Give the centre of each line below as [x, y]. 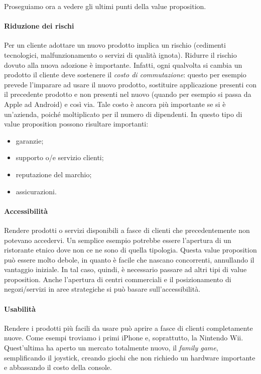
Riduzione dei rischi [39, 26]
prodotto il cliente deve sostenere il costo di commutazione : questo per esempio [125, 75]
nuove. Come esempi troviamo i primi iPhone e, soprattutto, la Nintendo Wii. [124, 338]
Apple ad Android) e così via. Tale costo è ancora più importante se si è [115, 104]
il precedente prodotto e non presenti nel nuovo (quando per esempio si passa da [128, 94]
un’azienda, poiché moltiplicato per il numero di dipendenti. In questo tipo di [123, 114]
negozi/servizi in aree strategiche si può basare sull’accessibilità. [102, 289]
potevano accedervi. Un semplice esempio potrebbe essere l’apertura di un [118, 240]
